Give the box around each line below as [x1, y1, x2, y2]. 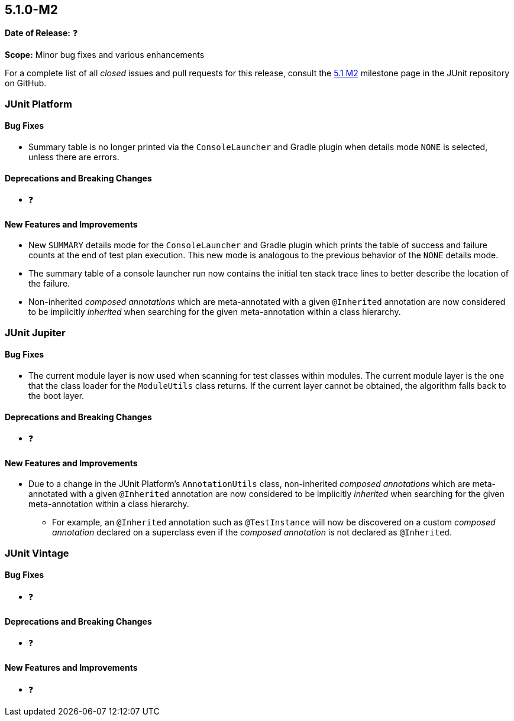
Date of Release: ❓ [5, 28, 78, 38]
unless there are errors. [28, 152, 119, 163]
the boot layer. [28, 391, 85, 401]
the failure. [28, 278, 70, 289]
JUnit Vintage [5, 547, 69, 559]
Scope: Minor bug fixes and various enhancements [5, 50, 205, 60]
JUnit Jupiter [5, 326, 66, 339]
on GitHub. [5, 78, 47, 89]
